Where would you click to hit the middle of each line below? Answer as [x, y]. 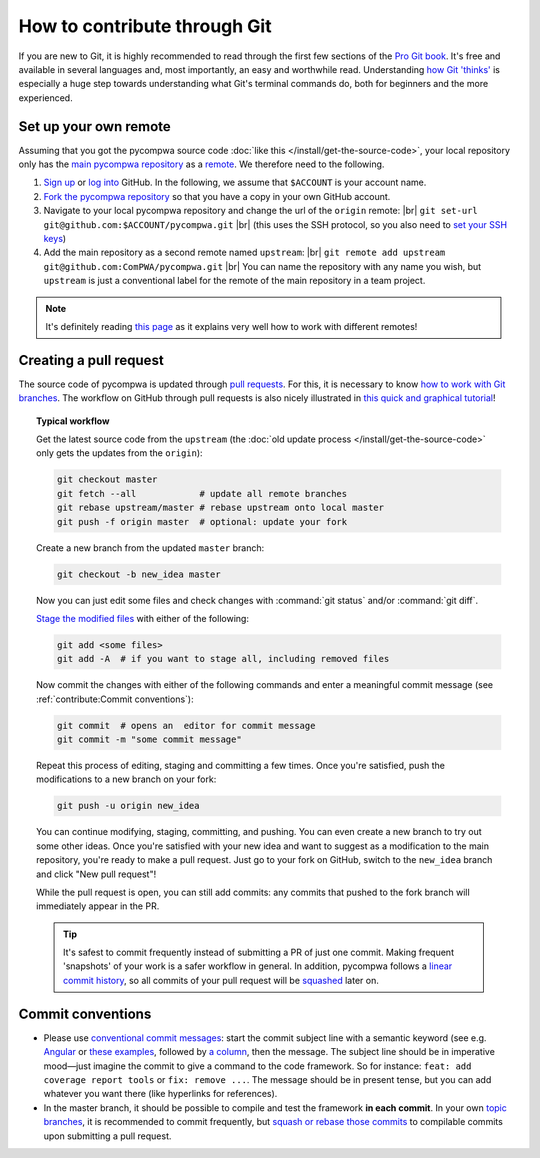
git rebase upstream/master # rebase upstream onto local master [220, 508]
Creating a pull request [91, 360]
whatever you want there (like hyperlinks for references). [160, 1094]
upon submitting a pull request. [107, 1136]
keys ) [55, 238]
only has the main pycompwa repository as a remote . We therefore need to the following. [201, 164]
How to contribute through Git [145, 26]
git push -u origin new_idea [128, 806]
